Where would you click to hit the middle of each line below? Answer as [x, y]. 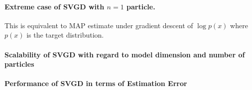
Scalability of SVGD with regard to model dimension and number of [125, 54]
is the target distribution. [65, 35]
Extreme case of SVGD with [55, 6]
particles [19, 64]
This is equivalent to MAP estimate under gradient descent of [99, 25]
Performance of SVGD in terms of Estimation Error [96, 83]
